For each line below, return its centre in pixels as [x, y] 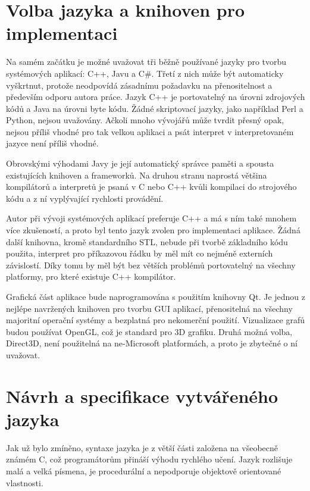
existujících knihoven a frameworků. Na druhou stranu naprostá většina [137, 175]
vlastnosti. [25, 482]
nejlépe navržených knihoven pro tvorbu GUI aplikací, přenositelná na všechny [149, 308]
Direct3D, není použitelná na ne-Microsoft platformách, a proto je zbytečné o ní [152, 343]
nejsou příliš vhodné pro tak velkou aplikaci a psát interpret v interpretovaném [150, 131]
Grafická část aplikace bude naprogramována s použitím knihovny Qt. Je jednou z [156, 296]
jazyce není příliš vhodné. [52, 143]
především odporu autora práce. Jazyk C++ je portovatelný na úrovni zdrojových [156, 97]
